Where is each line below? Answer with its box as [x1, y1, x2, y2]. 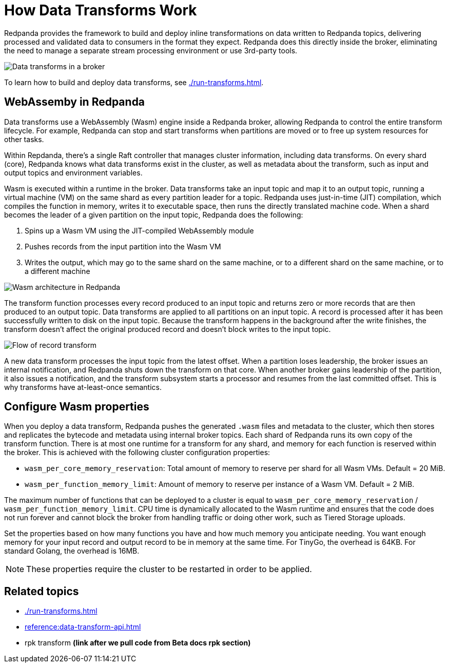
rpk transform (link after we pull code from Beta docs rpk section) [25, 638, 251, 648]
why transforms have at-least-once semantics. [4, 382, 162, 391]
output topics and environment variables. [4, 168, 143, 177]
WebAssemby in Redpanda [4, 95, 145, 109]
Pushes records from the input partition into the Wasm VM [25, 242, 221, 251]
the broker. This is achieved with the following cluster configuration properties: [4, 448, 270, 457]
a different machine [25, 266, 90, 276]
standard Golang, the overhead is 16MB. [4, 546, 140, 556]
